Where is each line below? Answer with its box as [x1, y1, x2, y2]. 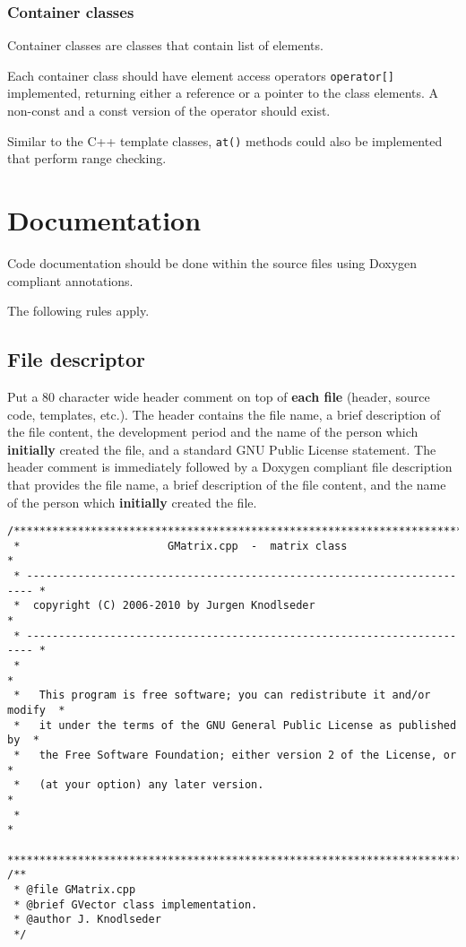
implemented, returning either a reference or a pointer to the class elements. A [7, 83, 439, 102]
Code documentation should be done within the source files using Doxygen [7, 254, 418, 273]
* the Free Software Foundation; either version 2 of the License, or [13, 749, 457, 762]
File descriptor [7, 345, 145, 373]
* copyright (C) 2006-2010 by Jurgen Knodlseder [13, 599, 315, 613]
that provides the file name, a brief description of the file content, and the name [7, 474, 446, 493]
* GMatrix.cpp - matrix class [13, 539, 348, 552]
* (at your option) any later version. [13, 778, 264, 792]
